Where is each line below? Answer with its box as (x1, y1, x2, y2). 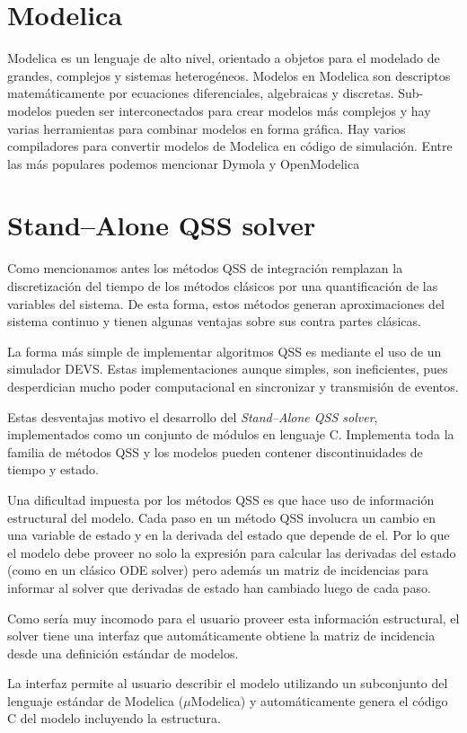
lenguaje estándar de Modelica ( (7, 691, 184, 710)
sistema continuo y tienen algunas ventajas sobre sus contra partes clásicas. (7, 312, 421, 331)
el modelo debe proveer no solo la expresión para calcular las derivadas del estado (7, 543, 456, 561)
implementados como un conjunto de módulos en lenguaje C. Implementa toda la (7, 425, 454, 444)
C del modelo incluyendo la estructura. (7, 709, 221, 728)
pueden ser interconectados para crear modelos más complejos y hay (56, 101, 431, 119)
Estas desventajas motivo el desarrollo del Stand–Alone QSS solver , (7, 407, 378, 426)
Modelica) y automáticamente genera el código (190, 691, 448, 710)
